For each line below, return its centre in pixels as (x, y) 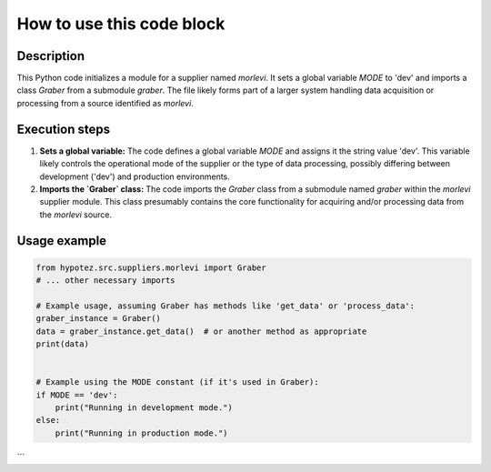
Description (51, 56)
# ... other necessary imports (106, 281)
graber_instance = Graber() (98, 319)
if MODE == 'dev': (77, 395)
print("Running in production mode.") (141, 433)
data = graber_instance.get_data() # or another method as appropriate (201, 331)
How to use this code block (121, 24)
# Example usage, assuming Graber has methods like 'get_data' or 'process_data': (225, 306)
